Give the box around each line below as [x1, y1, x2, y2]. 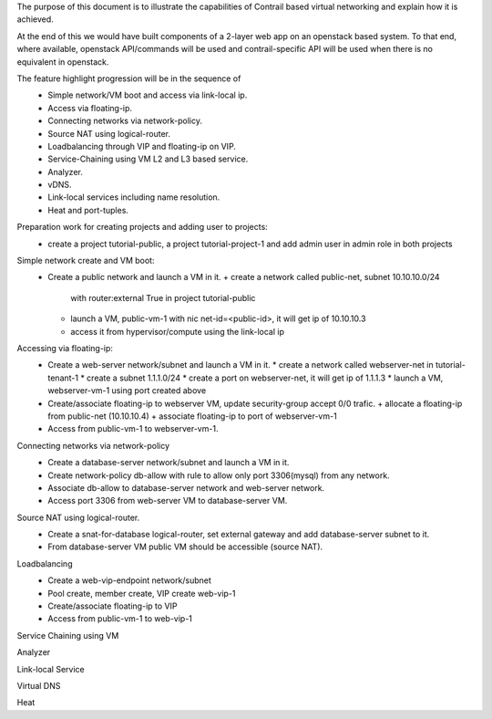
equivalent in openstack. [16, 56, 109, 68]
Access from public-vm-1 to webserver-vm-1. [47, 423, 219, 434]
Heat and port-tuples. [47, 204, 129, 215]
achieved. [16, 14, 54, 25]
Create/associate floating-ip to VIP [47, 600, 178, 611]
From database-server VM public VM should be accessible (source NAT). [47, 541, 323, 552]
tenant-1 [47, 372, 79, 383]
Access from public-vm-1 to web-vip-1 [47, 613, 193, 624]
